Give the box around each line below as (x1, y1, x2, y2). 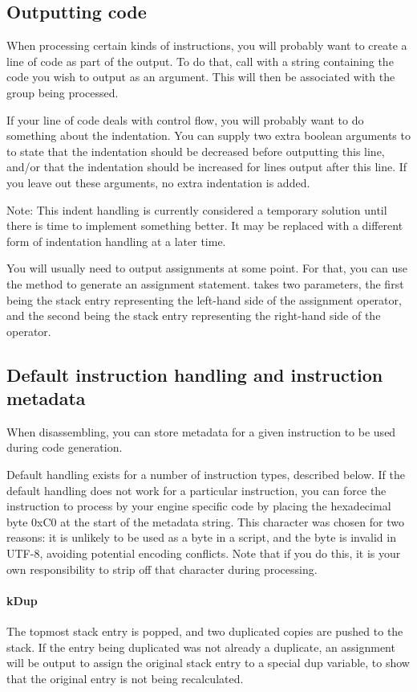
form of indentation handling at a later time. (6, 232, 226, 249)
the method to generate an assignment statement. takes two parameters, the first (6, 275, 404, 292)
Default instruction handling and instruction (6, 362, 383, 387)
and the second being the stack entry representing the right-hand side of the (6, 307, 381, 324)
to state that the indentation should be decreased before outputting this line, (6, 142, 385, 159)
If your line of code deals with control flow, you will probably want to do (6, 111, 364, 128)
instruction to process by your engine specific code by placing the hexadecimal (6, 498, 391, 514)
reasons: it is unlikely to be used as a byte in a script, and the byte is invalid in (6, 529, 396, 546)
